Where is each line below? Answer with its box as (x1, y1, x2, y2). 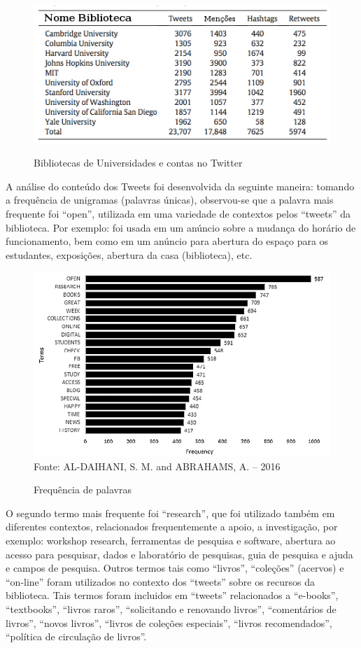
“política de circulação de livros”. (6, 629, 147, 644)
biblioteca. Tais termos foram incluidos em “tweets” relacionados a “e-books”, (6, 588, 339, 603)
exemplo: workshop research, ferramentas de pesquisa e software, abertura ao (6, 533, 336, 547)
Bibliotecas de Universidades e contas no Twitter (34, 155, 243, 170)
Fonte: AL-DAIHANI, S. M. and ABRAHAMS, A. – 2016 (34, 458, 281, 473)
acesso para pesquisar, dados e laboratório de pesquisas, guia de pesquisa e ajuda (6, 547, 353, 561)
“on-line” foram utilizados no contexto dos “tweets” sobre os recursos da (6, 574, 316, 589)
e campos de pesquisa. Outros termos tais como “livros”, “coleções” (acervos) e (6, 561, 344, 575)
